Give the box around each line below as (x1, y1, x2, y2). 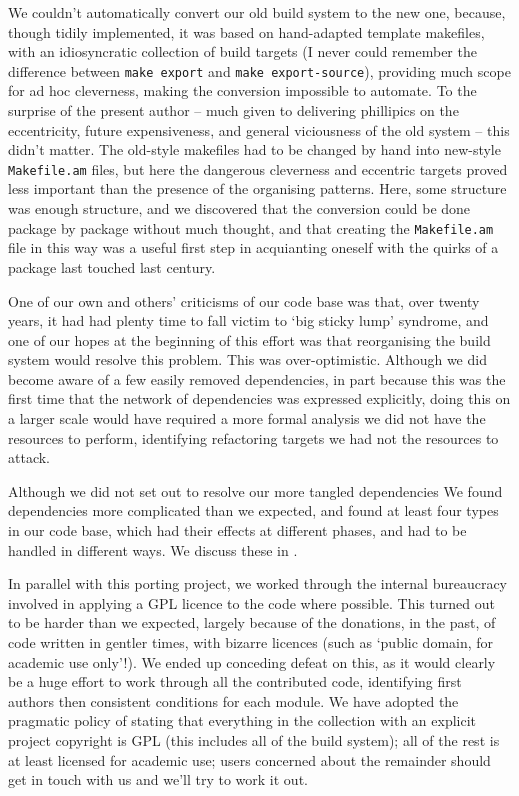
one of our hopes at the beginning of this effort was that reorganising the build (8, 329, 491, 350)
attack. (8, 447, 50, 468)
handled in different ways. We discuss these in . (8, 539, 298, 560)
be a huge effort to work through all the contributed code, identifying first (8, 671, 462, 692)
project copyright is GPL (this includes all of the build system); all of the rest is (8, 729, 500, 750)
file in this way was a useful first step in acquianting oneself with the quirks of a (8, 237, 499, 258)
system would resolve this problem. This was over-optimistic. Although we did (8, 349, 487, 370)
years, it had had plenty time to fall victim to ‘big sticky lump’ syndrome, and (8, 310, 489, 331)
